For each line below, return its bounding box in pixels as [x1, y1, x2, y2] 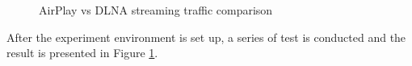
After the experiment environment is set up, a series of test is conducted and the [6, 28, 406, 45]
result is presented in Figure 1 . [6, 44, 158, 61]
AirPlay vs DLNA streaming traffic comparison [39, 2, 273, 18]
